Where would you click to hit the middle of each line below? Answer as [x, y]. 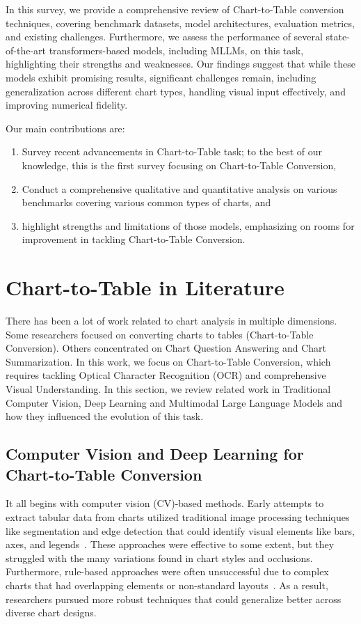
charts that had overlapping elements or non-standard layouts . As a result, [167, 585]
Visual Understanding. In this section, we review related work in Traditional [168, 389]
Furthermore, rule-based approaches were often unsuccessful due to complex [167, 571]
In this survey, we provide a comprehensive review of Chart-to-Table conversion [175, 9]
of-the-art [26, 50]
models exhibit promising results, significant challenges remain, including [161, 77]
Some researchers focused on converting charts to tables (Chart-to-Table [160, 334]
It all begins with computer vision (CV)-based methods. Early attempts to [165, 503]
